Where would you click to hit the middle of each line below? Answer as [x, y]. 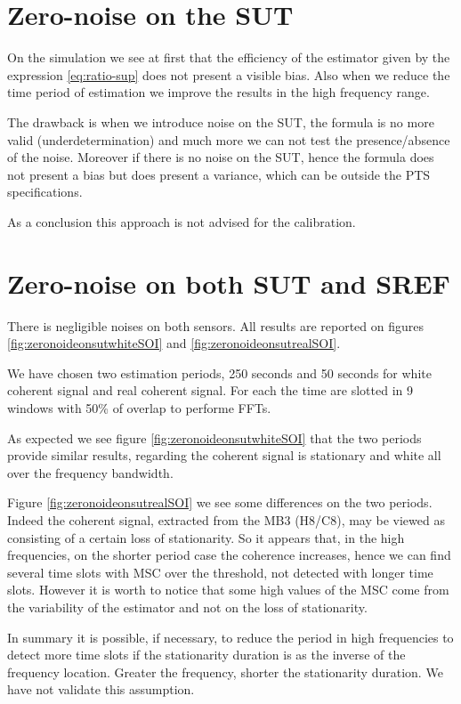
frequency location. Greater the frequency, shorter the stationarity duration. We [225, 672]
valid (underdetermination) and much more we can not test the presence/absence [229, 139]
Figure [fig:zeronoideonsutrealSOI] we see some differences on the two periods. [220, 502]
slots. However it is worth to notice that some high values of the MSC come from [228, 590]
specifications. [45, 192]
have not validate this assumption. [101, 689]
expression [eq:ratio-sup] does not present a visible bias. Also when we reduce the [229, 74]
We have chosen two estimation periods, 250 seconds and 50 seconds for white [219, 372]
